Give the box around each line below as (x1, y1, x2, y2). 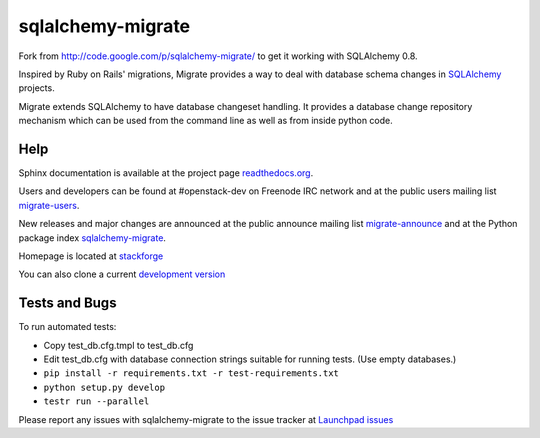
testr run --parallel (43, 396, 150, 407)
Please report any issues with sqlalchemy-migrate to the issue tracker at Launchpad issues (18, 413, 394, 425)
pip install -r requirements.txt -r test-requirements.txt (43, 368, 340, 379)
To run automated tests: (18, 321, 117, 333)
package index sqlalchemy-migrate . (18, 231, 167, 244)
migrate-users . (18, 199, 80, 211)
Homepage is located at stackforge (18, 250, 164, 262)
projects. (18, 82, 55, 94)
